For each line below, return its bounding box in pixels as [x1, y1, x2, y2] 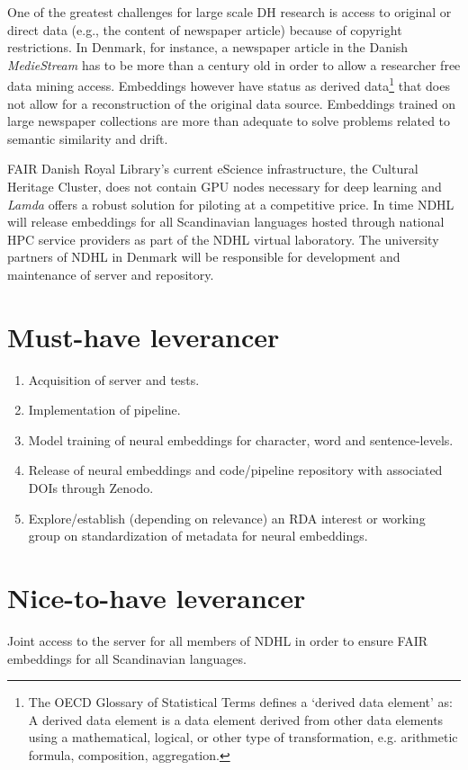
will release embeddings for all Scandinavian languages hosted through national [7, 212, 445, 231]
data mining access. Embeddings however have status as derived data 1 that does [7, 74, 450, 95]
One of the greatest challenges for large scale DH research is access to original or [7, 3, 452, 21]
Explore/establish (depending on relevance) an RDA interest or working [28, 508, 426, 527]
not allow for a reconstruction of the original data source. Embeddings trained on [7, 94, 456, 112]
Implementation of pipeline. [28, 400, 181, 419]
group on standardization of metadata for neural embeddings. [28, 526, 368, 545]
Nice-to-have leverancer [7, 579, 306, 616]
